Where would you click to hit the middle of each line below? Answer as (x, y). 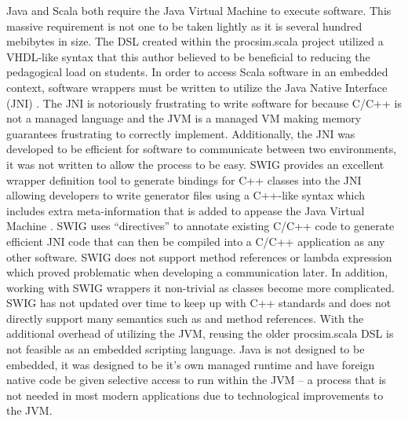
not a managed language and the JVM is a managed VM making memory (184, 118)
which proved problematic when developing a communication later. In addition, (197, 272)
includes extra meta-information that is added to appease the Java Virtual (186, 210)
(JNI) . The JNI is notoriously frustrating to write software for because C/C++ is (204, 103)
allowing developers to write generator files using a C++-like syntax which (186, 195)
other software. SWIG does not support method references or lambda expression (199, 256)
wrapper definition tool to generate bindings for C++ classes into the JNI (184, 179)
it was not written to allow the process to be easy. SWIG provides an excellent (195, 164)
